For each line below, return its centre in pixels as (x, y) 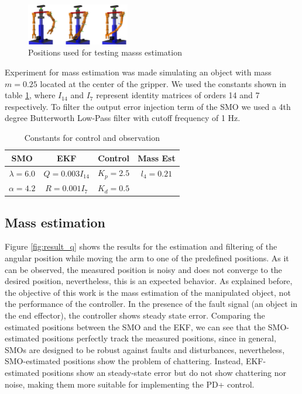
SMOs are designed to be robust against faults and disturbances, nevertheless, (145, 349)
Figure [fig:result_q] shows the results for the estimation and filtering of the (141, 246)
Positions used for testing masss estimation (105, 52)
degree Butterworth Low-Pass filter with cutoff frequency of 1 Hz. (123, 118)
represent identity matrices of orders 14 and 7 (178, 95)
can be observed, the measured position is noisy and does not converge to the (143, 269)
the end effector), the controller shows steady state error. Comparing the (135, 315)
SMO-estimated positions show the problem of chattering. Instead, (124, 361)
